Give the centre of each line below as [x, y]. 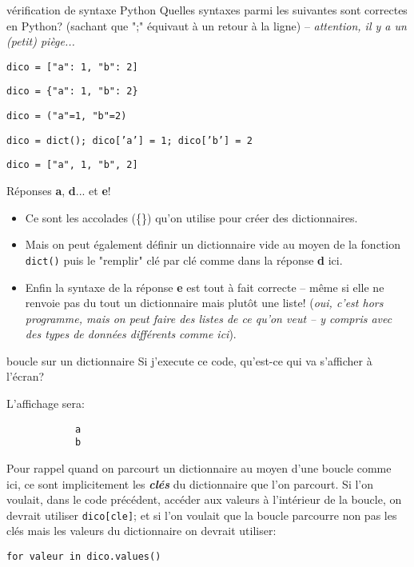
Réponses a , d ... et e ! [59, 191]
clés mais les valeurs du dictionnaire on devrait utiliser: [141, 531]
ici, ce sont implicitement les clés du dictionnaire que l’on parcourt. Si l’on [190, 483]
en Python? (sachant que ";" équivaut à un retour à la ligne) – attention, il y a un [207, 25]
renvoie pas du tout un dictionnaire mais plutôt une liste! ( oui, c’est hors [204, 303]
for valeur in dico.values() [84, 557]
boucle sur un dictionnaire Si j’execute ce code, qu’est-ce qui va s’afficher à [189, 360]
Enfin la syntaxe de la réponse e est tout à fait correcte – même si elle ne [205, 287]
